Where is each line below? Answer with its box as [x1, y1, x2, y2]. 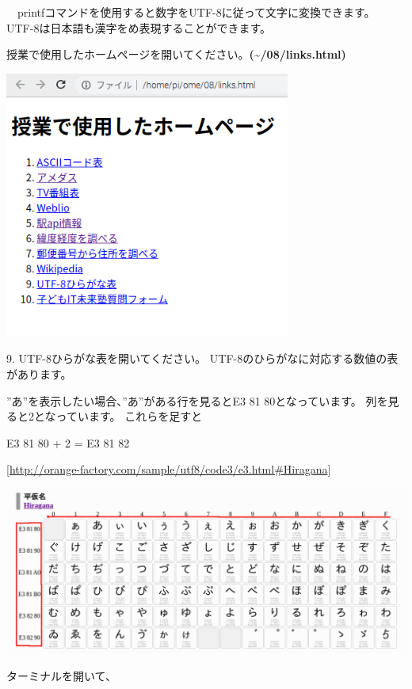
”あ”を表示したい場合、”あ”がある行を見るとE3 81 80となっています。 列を [6, 392, 388, 409]
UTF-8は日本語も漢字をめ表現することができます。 [6, 19, 272, 36]
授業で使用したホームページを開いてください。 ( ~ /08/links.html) [6, 46, 346, 63]
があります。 [6, 365, 72, 382]
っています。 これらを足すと [55, 408, 203, 424]
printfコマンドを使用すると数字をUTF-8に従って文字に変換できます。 [17, 4, 376, 20]
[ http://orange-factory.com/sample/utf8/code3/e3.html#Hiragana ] [6, 461, 331, 478]
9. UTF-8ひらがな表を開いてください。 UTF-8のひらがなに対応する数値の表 [6, 350, 399, 367]
